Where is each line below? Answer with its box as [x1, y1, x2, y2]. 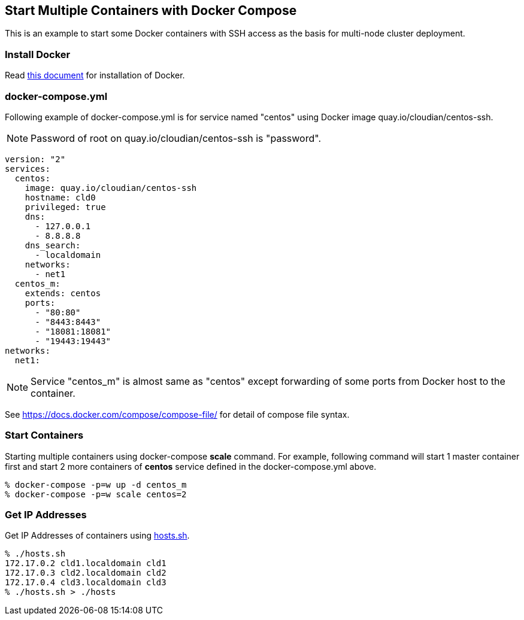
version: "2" [5, 154, 66, 164]
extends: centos [25, 288, 101, 298]
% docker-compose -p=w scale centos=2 [5, 489, 187, 499]
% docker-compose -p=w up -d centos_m [5, 479, 187, 490]
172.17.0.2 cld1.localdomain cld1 [5, 558, 166, 569]
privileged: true [25, 202, 106, 212]
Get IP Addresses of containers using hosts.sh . [5, 530, 190, 541]
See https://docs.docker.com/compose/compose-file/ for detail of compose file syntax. [5, 409, 350, 420]
